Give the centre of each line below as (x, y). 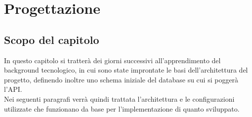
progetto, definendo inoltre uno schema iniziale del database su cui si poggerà (121, 79)
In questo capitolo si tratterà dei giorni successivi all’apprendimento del (112, 60)
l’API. (13, 89)
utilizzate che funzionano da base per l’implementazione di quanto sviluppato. (122, 108)
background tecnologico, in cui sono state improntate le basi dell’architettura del (126, 70)
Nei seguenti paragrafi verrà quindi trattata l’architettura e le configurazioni (119, 98)
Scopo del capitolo (52, 39)
